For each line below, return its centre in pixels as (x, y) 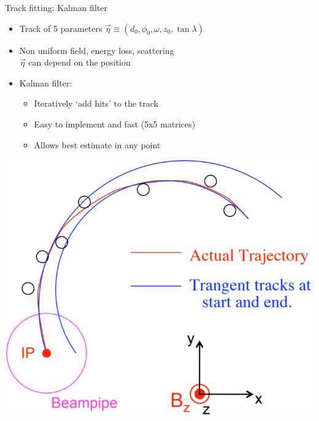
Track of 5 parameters (61, 28)
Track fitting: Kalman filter (56, 7)
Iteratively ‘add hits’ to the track (96, 103)
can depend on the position (79, 62)
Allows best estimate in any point (97, 144)
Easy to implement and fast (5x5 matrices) (115, 123)
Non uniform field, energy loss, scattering (97, 50)
